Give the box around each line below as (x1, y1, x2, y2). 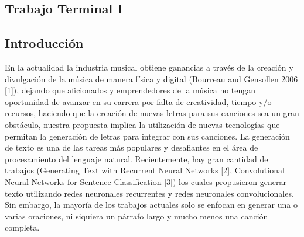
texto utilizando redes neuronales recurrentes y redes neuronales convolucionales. (5, 187, 294, 199)
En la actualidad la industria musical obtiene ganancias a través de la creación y (5, 61, 293, 73)
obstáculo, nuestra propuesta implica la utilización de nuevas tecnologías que (5, 118, 280, 130)
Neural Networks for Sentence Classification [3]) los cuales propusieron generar (5, 175, 286, 187)
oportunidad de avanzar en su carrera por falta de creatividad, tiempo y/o (5, 95, 272, 107)
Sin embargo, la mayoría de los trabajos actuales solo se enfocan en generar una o (5, 198, 298, 211)
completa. (5, 221, 40, 233)
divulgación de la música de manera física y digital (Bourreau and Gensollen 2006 (5, 72, 298, 85)
